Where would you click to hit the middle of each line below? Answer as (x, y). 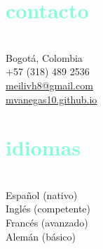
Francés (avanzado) (47, 222)
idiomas (43, 147)
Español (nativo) (42, 194)
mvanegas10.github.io (51, 99)
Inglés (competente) (48, 209)
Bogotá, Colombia (44, 57)
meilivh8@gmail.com (49, 85)
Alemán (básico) (41, 236)
